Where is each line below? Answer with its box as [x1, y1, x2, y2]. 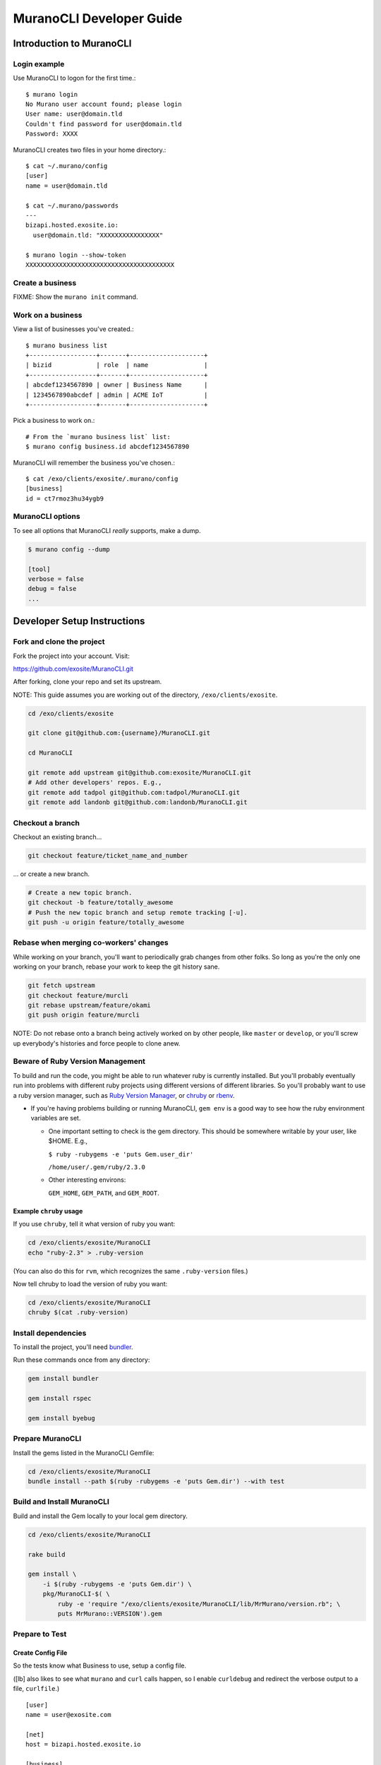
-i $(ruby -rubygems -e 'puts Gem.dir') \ [42, 1580, 192, 1588]
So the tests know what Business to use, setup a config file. [13, 1661, 187, 1670]
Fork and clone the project [13, 637, 105, 647]
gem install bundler [28, 1375, 99, 1383]
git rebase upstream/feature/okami [28, 1001, 151, 1009]
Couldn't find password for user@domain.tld [25, 120, 183, 128]
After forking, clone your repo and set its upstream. [13, 678, 162, 686]
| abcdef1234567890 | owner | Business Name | [25, 381, 208, 389]
